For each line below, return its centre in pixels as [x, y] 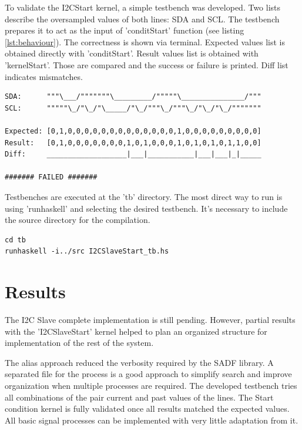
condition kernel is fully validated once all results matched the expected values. [147, 409]
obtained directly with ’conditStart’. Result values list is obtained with [132, 53]
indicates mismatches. [44, 76]
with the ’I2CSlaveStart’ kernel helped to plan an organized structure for [136, 331]
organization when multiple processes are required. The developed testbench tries [151, 385]
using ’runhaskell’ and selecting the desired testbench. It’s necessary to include [146, 208]
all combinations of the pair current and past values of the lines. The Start [139, 397]
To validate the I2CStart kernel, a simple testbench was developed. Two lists [143, 7]
